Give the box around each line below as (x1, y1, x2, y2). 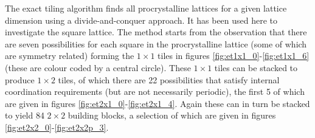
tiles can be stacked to (214, 61, 298, 74)
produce (5, 73, 35, 86)
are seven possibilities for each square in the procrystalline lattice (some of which (5, 37, 307, 50)
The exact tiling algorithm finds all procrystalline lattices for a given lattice (5, 2, 287, 14)
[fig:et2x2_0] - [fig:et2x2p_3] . (5, 120, 109, 133)
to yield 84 (5, 109, 44, 122)
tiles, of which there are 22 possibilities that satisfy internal (58, 73, 280, 86)
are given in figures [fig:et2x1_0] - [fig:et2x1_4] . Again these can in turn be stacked (5, 97, 310, 109)
